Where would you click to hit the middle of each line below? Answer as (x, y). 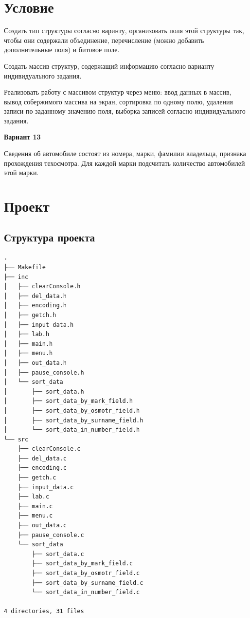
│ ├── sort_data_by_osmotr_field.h (72, 410)
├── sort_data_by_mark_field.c (82, 564)
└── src (16, 439)
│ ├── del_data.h (35, 296)
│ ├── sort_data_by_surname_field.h (74, 420)
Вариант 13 (22, 137)
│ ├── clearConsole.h (42, 287)
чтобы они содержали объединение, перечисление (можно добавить (104, 40)
